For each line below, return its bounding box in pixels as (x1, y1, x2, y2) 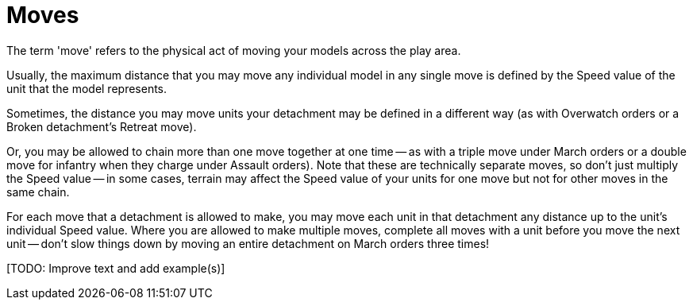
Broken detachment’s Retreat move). (6, 119, 197, 134)
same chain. (6, 184, 70, 199)
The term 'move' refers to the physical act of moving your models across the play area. (6, 43, 461, 57)
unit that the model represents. (6, 81, 167, 95)
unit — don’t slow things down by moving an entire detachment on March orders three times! (6, 236, 490, 250)
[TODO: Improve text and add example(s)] (6, 261, 225, 275)
